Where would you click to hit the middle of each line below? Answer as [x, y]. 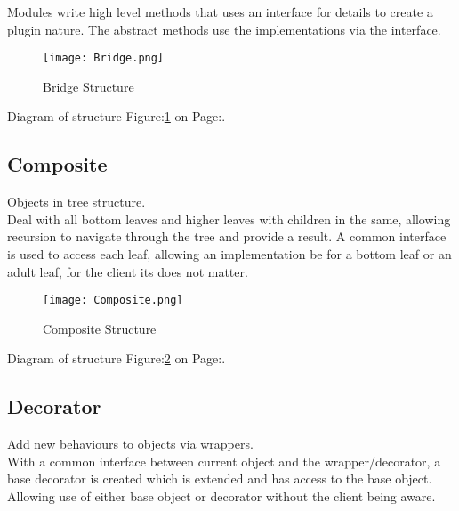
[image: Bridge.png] [104, 58]
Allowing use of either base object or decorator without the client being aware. [221, 496]
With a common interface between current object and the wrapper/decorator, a [224, 461]
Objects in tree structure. [76, 202]
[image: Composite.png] [113, 300]
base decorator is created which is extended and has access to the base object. [220, 479]
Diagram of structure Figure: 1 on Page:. [117, 116]
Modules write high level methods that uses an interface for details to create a [220, 12]
